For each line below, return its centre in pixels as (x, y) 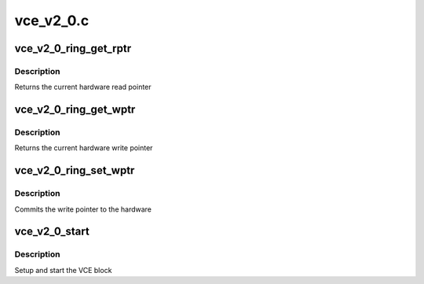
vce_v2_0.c (52, 20)
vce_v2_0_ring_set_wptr (75, 170)
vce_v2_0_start (52, 232)
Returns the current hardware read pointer (83, 87)
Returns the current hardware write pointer (84, 148)
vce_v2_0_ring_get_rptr (73, 48)
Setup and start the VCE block (63, 270)
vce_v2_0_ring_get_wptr (75, 110)
